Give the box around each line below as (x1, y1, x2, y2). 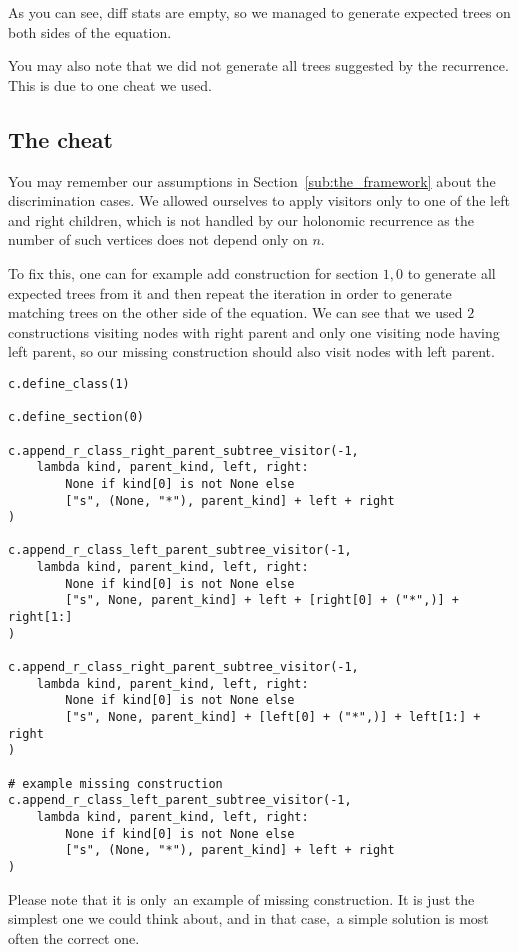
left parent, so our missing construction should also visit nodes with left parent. (8, 341, 495, 362)
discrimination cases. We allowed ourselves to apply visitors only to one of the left (8, 190, 510, 211)
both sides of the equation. (8, 21, 172, 42)
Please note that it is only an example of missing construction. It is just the (8, 888, 475, 909)
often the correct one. (8, 927, 140, 948)
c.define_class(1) (8, 376, 130, 391)
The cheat (8, 123, 113, 154)
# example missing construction (8, 776, 223, 791)
